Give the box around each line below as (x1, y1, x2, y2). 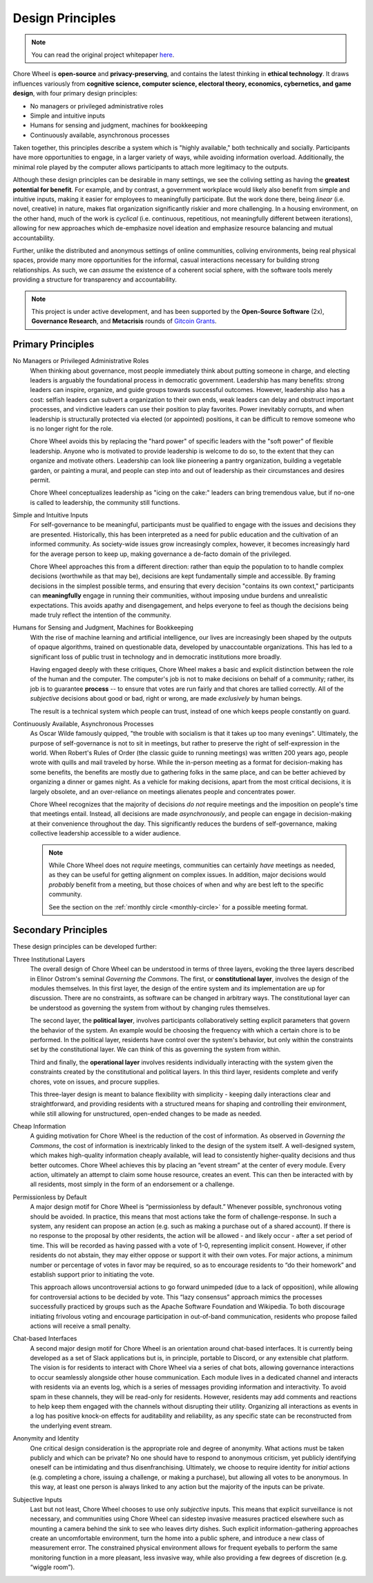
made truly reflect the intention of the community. (30, 611, 172, 619)
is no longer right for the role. (30, 424, 113, 432)
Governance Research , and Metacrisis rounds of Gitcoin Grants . (31, 317, 217, 325)
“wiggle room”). (30, 1563, 75, 1571)
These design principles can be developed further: (12, 943, 157, 951)
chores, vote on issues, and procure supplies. (30, 1077, 160, 1086)
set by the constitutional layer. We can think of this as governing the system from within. (30, 1045, 281, 1054)
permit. (30, 476, 51, 484)
